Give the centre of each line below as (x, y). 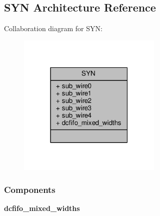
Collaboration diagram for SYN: (53, 28)
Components (30, 189)
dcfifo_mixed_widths (42, 208)
